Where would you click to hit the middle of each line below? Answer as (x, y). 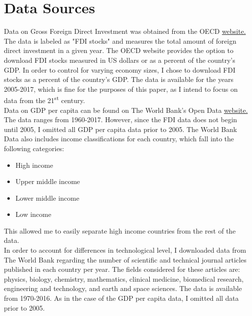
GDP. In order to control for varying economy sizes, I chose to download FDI (120, 69)
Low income (33, 214)
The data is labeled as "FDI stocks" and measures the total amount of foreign (120, 40)
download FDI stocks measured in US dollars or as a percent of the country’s (120, 60)
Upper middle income (48, 181)
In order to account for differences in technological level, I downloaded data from (125, 250)
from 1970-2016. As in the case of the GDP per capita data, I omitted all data (121, 298)
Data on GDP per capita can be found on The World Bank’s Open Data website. (126, 110)
